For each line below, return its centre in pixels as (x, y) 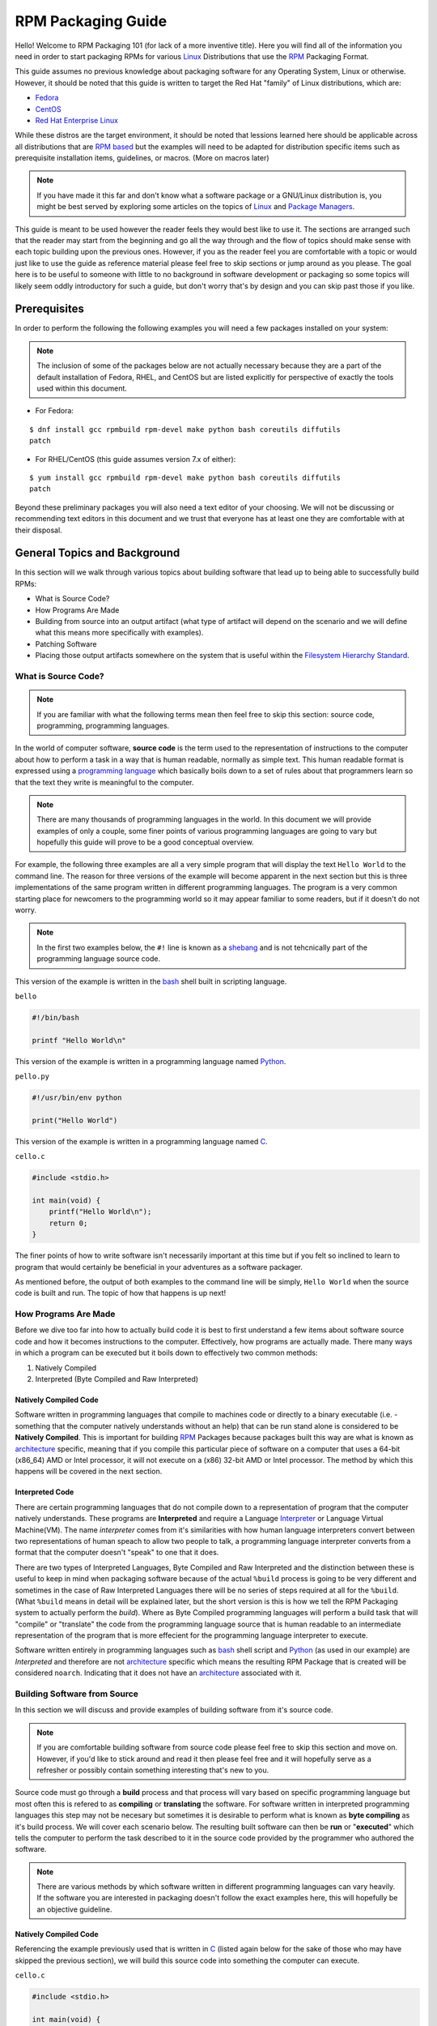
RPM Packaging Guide (91, 21)
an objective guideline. (74, 1909)
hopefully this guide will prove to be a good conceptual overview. (145, 842)
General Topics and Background (98, 553)
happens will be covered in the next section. (89, 1472)
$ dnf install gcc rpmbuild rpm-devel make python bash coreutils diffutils (185, 429)
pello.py (32, 1077)
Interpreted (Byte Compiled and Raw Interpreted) (117, 1379)
